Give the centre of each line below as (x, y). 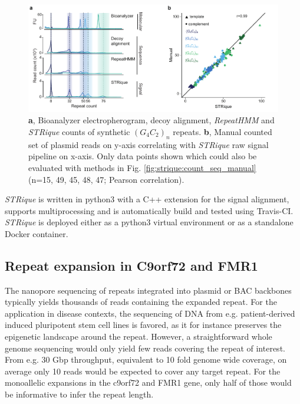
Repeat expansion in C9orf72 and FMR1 (131, 265)
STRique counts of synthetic (79, 131)
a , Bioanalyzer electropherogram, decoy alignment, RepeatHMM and (151, 120)
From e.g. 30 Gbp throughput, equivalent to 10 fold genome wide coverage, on (146, 359)
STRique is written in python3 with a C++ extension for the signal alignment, (147, 199)
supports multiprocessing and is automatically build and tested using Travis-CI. (149, 210)
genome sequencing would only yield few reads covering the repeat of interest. (145, 348)
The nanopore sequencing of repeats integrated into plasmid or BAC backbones (148, 290)
